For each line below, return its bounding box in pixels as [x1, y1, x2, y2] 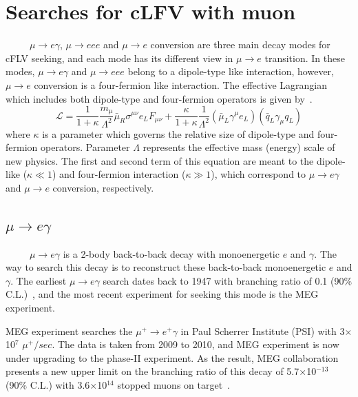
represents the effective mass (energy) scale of [143, 140, 335, 154]
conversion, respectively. [52, 180, 154, 194]
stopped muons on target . [117, 378, 231, 392]
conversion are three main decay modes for [150, 37, 330, 52]
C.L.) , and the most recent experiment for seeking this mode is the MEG [6, 287, 319, 301]
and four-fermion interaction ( [59, 167, 186, 181]
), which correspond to [211, 167, 306, 181]
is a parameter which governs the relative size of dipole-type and [42, 126, 315, 141]
